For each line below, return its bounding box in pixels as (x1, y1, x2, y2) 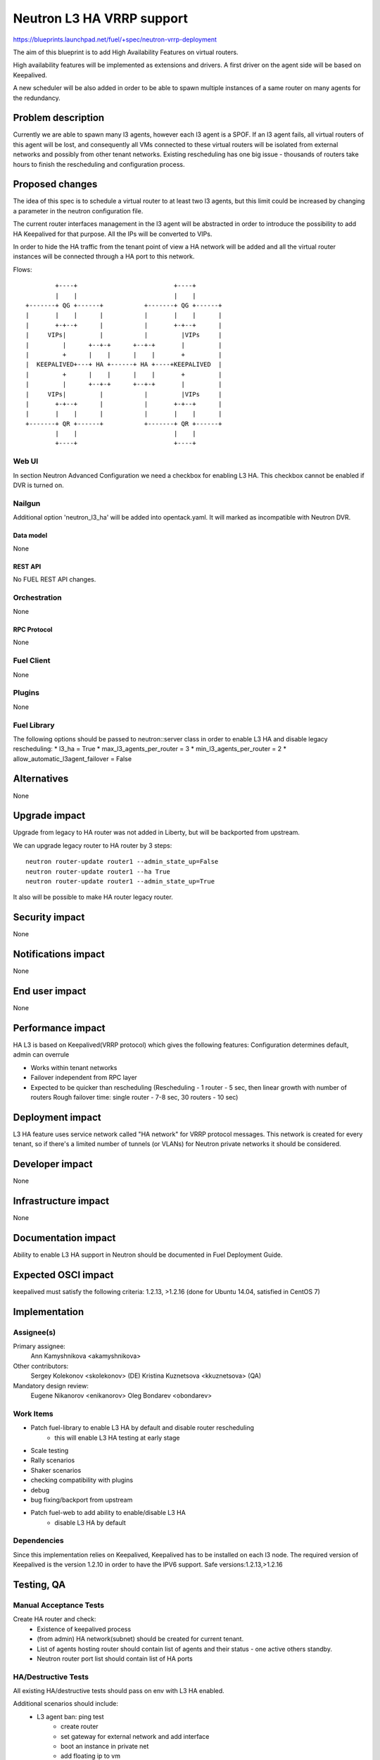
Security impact (13, 912, 85, 924)
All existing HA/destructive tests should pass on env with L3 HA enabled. (13, 1687, 224, 1695)
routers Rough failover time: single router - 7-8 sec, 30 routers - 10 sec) (30, 1093, 239, 1101)
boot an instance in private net (61, 1742, 149, 1751)
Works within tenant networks (30, 1063, 118, 1071)
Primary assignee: (13, 1342, 66, 1351)
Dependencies (13, 1535, 65, 1545)
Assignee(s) (13, 1327, 56, 1337)
